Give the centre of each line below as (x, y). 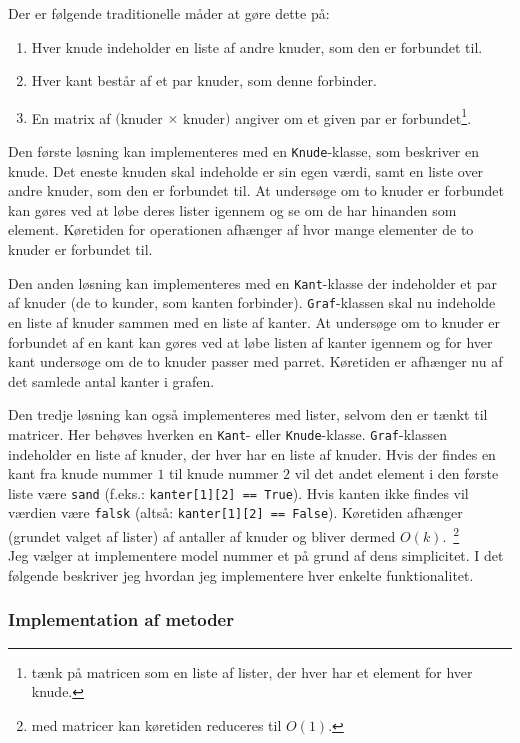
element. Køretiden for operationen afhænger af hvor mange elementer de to (241, 229)
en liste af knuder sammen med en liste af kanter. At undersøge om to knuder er (254, 321)
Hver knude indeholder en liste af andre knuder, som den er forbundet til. (257, 46)
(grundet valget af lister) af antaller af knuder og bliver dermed (202, 535)
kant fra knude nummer (80, 473)
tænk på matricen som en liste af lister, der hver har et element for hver (252, 671)
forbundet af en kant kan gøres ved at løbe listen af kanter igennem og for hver (250, 341)
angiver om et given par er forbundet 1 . (353, 116)
